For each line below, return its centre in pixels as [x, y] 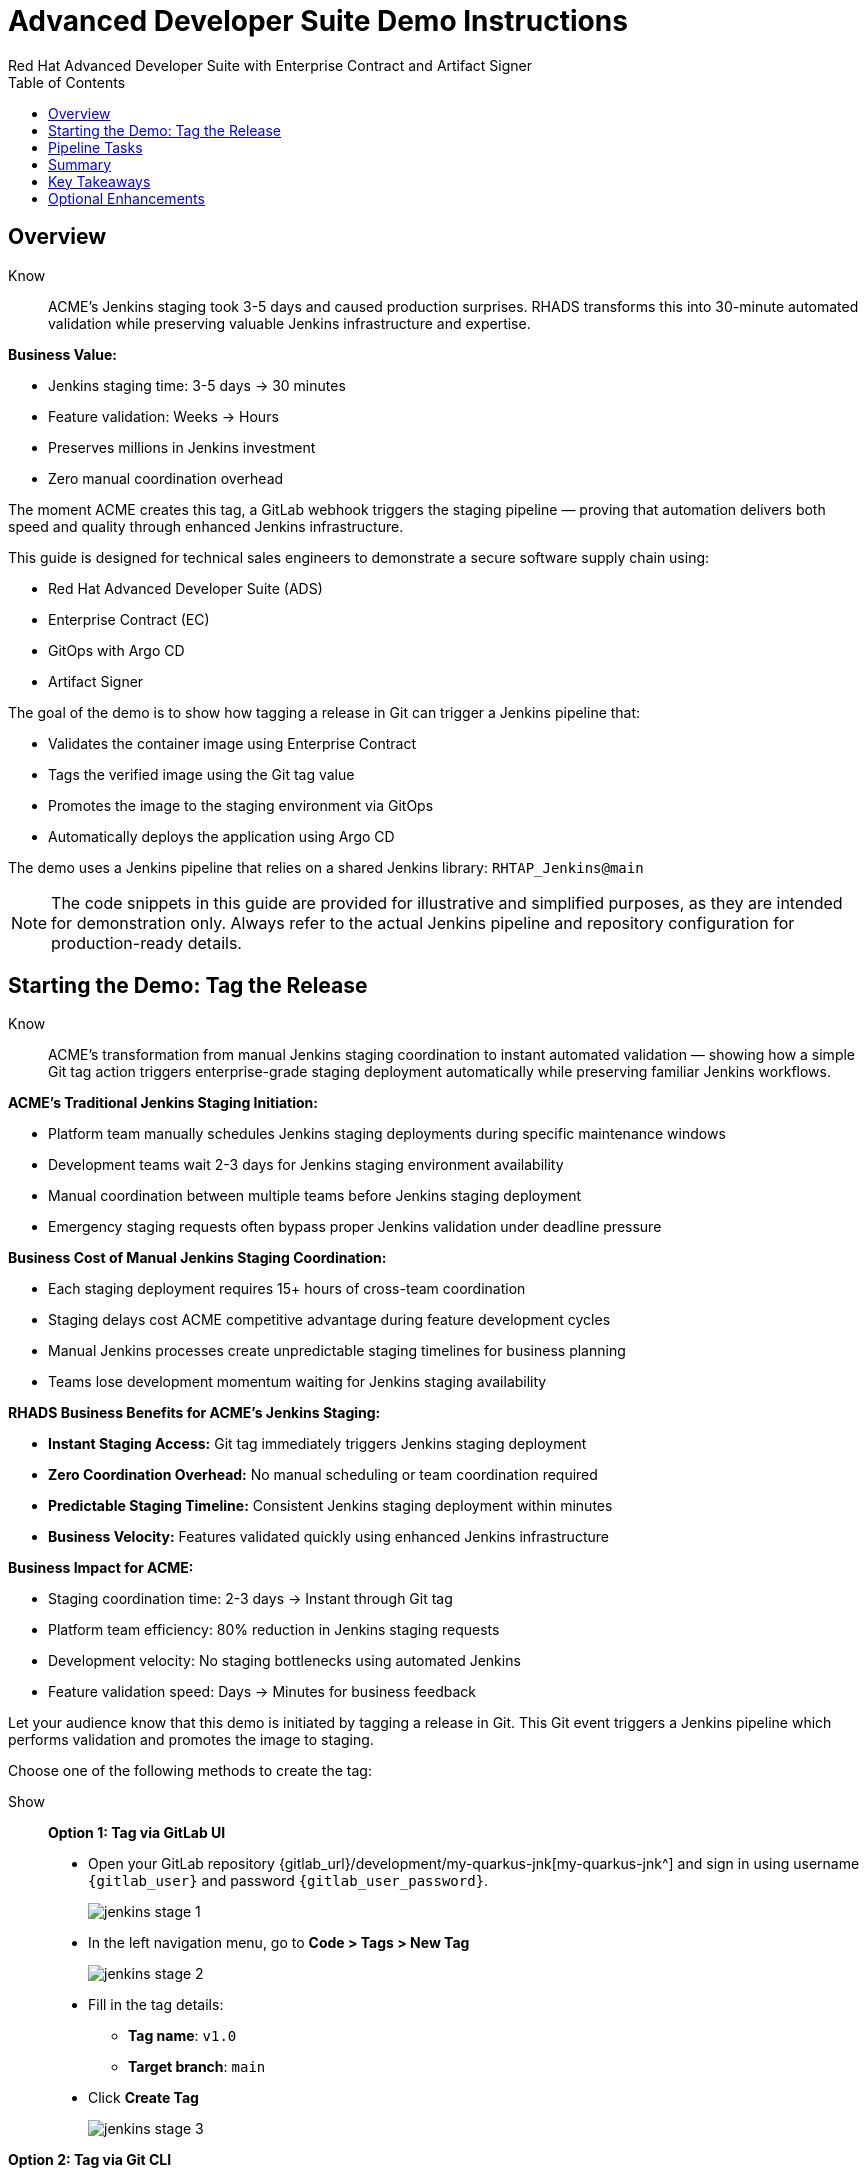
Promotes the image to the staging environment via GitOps [241, 805]
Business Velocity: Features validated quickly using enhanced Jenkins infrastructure [328, 1537]
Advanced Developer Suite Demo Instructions [318, 21]
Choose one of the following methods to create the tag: [190, 1771]
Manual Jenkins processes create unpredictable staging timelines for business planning [337, 1351]
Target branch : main [197, 2067]
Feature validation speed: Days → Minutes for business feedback [262, 1692]
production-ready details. [146, 942]
